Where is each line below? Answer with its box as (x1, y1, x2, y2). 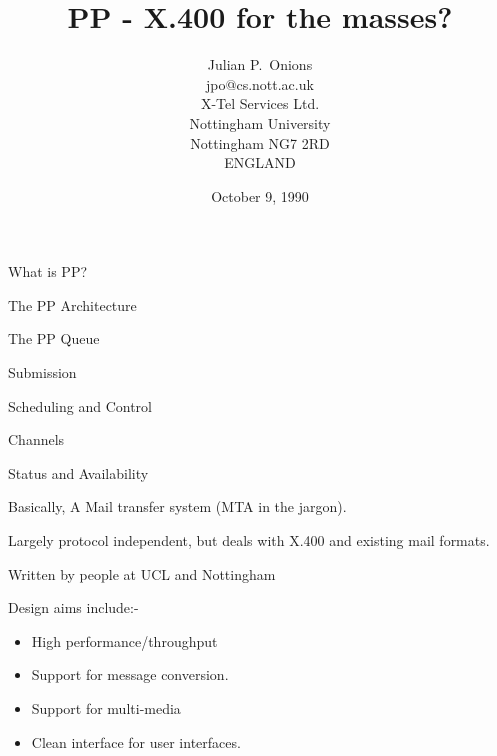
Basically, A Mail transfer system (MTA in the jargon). (8, 496, 347, 517)
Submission (8, 362, 77, 383)
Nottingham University (189, 112, 331, 133)
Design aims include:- (8, 597, 139, 618)
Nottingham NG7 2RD (190, 132, 330, 153)
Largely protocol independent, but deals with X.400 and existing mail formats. (8, 530, 490, 551)
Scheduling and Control (8, 395, 152, 416)
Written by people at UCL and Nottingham (8, 563, 276, 584)
